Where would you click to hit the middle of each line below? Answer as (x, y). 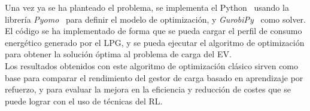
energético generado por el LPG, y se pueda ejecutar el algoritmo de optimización (155, 42)
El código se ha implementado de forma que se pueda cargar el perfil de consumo (154, 31)
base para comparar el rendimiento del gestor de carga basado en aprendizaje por (154, 77)
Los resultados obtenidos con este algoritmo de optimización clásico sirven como (152, 65)
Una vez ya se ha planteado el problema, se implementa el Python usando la (147, 7)
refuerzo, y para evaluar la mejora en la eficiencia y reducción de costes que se (148, 89)
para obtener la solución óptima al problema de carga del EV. (118, 54)
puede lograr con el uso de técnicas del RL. (84, 101)
